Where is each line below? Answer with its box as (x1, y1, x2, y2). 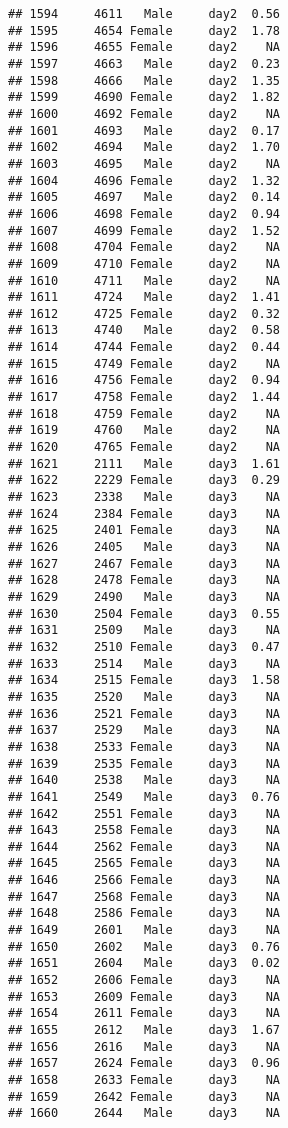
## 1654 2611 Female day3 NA (8, 1006, 281, 1021)
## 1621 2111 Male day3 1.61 (8, 456, 281, 471)
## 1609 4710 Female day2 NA (8, 256, 281, 271)
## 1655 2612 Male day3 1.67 (8, 1023, 281, 1038)
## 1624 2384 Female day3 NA (8, 506, 281, 521)
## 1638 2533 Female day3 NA (8, 739, 281, 754)
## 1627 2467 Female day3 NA (8, 556, 281, 571)
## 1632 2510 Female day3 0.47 (8, 639, 281, 654)
